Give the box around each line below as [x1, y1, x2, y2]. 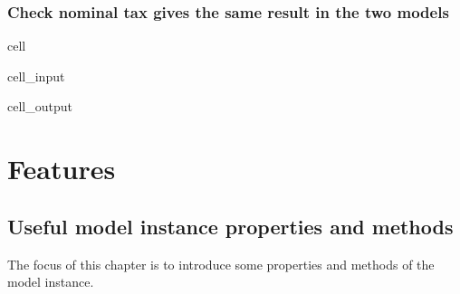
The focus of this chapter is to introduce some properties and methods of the [7, 254, 435, 273]
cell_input [7, 66, 65, 85]
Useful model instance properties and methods [7, 212, 454, 240]
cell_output [7, 97, 72, 116]
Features [7, 150, 116, 187]
